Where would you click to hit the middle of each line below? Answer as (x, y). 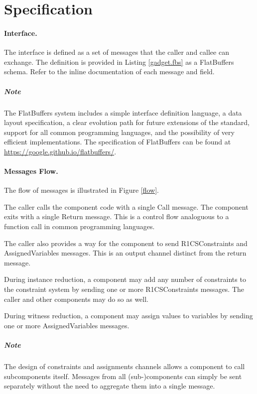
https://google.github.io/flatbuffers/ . (60, 151)
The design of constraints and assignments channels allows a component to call (125, 366)
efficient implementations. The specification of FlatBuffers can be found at (118, 142)
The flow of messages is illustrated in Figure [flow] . (81, 190)
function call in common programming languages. (79, 226)
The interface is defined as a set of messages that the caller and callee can (117, 52)
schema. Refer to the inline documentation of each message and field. (109, 71)
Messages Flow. (31, 171)
